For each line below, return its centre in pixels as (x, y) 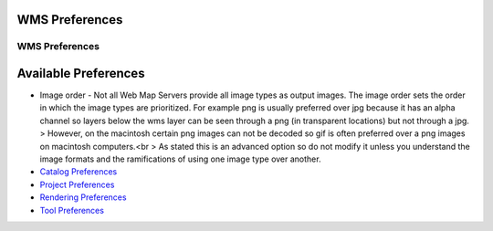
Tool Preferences (72, 210)
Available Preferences (81, 73)
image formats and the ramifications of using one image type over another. (180, 159)
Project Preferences (77, 184)
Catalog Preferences (79, 172)
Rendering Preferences (83, 197)
